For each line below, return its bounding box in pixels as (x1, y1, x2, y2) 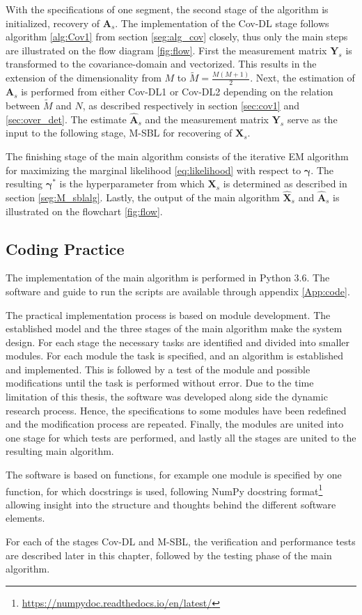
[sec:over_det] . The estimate (6, 111, 127, 126)
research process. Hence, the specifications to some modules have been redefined (6, 403, 347, 417)
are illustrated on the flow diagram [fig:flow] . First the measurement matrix (6, 42, 327, 57)
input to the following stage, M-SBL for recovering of (6, 125, 233, 140)
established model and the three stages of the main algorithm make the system (6, 321, 343, 336)
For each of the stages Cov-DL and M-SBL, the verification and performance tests (6, 534, 356, 549)
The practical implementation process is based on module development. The (6, 307, 331, 322)
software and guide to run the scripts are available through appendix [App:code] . (6, 283, 350, 298)
